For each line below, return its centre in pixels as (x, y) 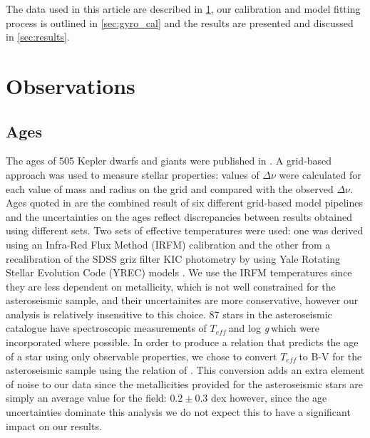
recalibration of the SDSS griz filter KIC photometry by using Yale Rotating (173, 258)
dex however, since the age (269, 398)
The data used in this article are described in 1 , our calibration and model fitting (183, 9)
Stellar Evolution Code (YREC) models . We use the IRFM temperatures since (179, 272)
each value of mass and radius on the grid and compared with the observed (170, 188)
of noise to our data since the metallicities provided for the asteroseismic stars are (184, 384)
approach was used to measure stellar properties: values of (133, 174)
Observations (71, 85)
